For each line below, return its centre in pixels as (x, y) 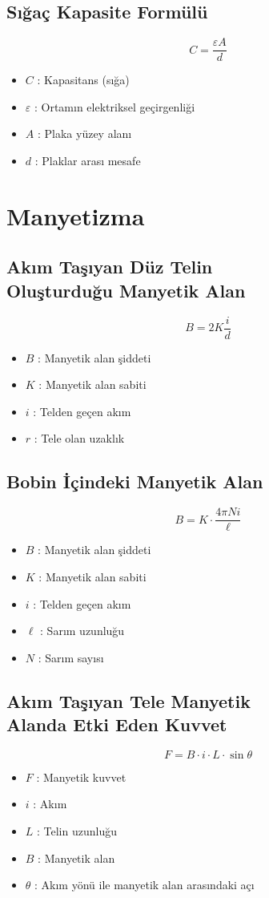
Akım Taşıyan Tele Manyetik (128, 700)
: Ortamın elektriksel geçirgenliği (114, 106)
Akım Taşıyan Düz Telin (110, 267)
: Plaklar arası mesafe (88, 161)
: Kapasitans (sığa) (83, 80)
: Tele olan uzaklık (79, 438)
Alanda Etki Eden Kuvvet (117, 724)
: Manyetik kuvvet (81, 777)
